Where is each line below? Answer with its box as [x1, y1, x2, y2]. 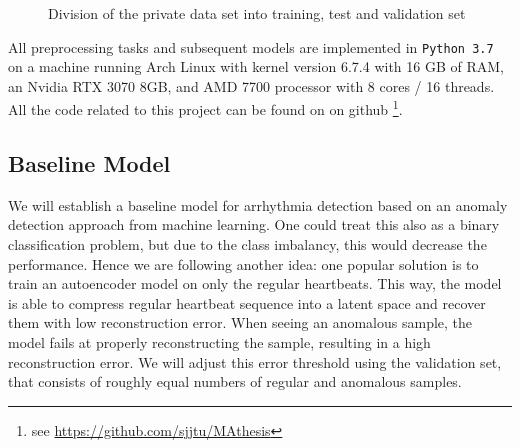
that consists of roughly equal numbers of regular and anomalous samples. [8, 371, 462, 392]
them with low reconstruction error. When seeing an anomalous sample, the [8, 312, 473, 333]
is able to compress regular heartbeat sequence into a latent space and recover [8, 292, 486, 313]
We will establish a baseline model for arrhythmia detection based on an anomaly [8, 194, 508, 215]
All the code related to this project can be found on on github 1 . [8, 96, 403, 120]
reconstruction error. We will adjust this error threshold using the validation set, [8, 351, 502, 372]
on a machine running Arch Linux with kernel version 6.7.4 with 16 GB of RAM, [8, 56, 504, 77]
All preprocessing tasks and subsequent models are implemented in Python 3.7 [8, 36, 494, 57]
